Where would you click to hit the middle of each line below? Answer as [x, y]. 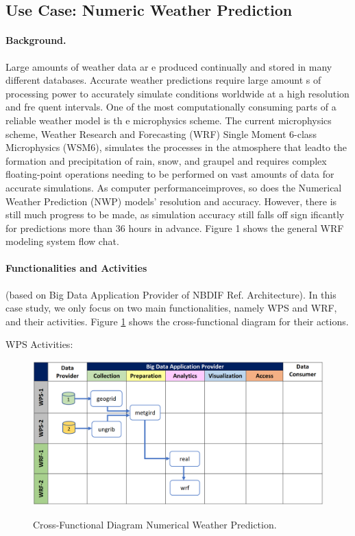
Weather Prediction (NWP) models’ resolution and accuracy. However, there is [171, 201]
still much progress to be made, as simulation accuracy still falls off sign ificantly [175, 214]
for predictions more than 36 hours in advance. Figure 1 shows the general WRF [175, 228]
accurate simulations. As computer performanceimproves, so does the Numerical [174, 187]
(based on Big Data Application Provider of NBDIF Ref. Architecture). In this [171, 294]
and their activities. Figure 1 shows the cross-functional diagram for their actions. [177, 321]
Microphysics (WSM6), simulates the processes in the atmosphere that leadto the [176, 147]
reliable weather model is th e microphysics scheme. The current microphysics [169, 120]
